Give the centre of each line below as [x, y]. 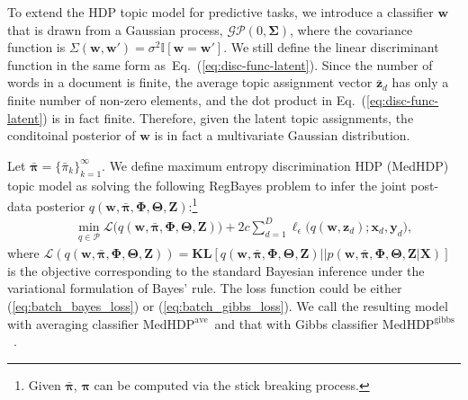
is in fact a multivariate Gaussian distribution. [282, 135]
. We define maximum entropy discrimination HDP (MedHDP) [275, 165]
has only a [420, 82]
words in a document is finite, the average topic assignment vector [190, 82]
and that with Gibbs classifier [297, 323]
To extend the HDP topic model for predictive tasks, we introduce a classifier [220, 12]
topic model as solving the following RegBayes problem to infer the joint [207, 185]
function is [36, 47]
